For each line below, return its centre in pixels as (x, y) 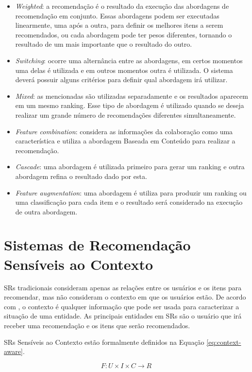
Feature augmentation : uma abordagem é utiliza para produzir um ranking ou (131, 192)
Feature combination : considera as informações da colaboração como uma (124, 131)
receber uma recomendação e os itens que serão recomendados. (97, 325)
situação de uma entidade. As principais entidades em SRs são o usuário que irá (123, 316)
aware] (13, 351)
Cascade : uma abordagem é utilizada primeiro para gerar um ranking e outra (130, 167)
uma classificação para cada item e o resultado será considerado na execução (129, 202)
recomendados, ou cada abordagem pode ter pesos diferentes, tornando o (124, 34)
